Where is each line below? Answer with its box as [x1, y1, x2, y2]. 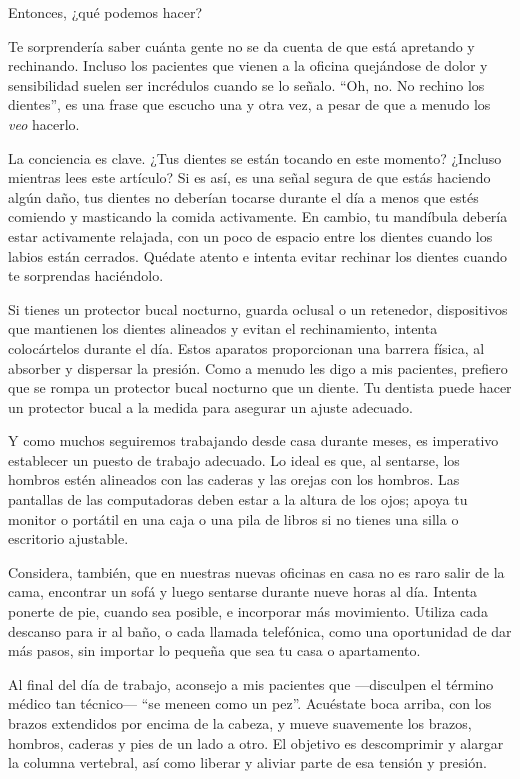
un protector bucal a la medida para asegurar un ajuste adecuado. [8, 396, 413, 417]
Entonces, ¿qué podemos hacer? [8, 2, 203, 22]
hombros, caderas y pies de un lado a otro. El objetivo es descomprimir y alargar [8, 732, 504, 753]
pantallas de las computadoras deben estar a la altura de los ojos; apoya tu [8, 489, 468, 510]
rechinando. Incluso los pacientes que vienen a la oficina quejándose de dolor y [8, 55, 488, 76]
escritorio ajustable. [8, 528, 129, 549]
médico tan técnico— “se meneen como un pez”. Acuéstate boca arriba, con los [8, 693, 492, 714]
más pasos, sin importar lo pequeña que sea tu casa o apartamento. [8, 640, 421, 661]
